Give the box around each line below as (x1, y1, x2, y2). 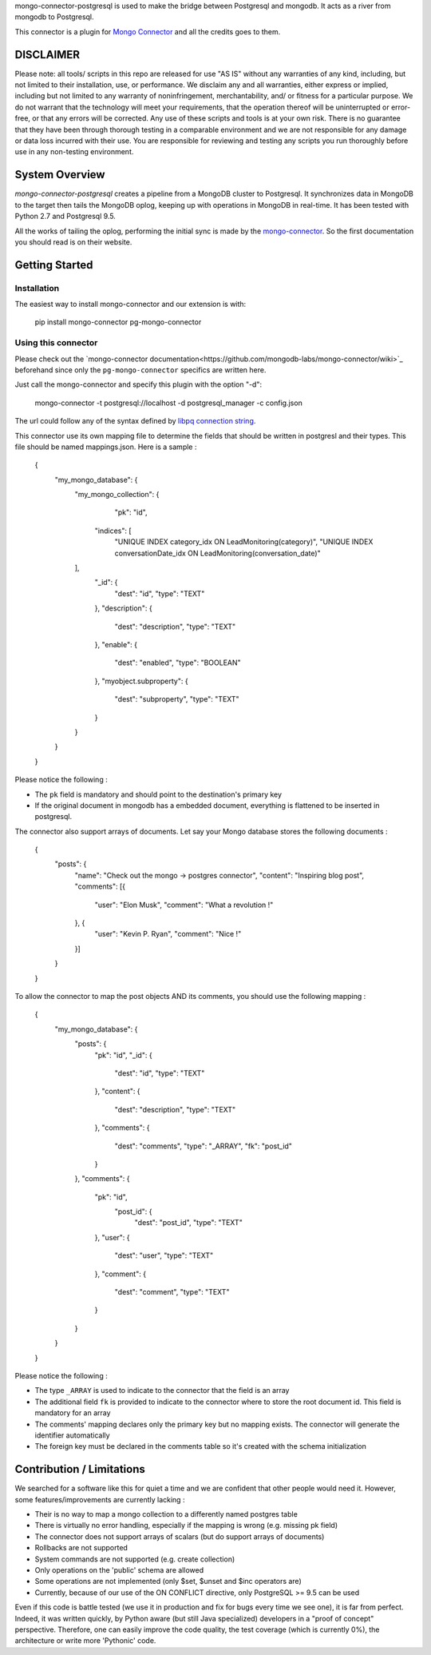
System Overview (14, 168, 105, 181)
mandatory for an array (34, 1408, 111, 1418)
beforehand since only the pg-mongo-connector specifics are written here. (14, 364, 267, 375)
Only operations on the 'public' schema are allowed (34, 1565, 204, 1574)
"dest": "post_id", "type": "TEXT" (134, 1218, 243, 1227)
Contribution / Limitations (14, 1462, 145, 1476)
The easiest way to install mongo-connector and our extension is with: (14, 300, 247, 309)
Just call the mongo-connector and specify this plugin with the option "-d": (14, 380, 263, 389)
